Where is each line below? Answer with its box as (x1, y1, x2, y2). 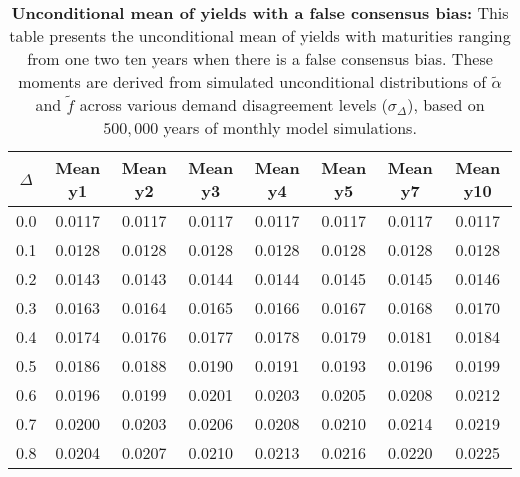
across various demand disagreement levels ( (79, 93, 388, 116)
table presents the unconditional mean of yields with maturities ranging (9, 24, 511, 47)
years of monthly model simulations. (163, 116, 417, 139)
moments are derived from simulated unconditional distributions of (18, 70, 487, 93)
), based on (407, 93, 485, 116)
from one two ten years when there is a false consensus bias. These (27, 47, 493, 70)
